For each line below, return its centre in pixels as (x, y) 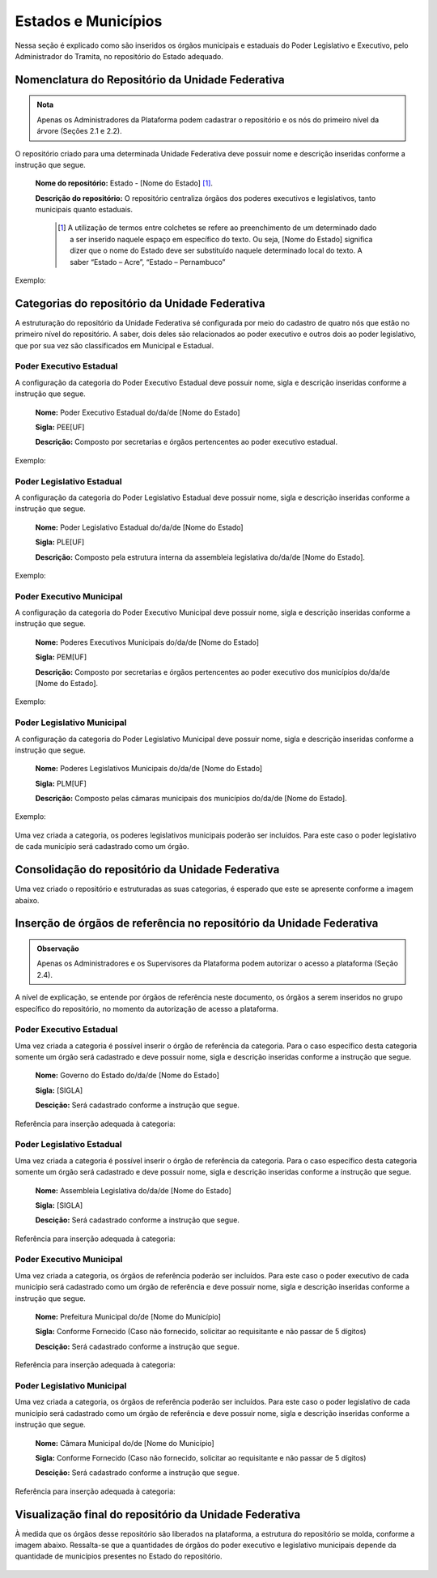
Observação (58, 949)
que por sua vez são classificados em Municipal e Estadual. (115, 345)
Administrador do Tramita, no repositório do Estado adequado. (119, 56)
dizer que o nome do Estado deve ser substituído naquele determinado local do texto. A (216, 250)
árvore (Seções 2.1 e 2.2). (79, 131)
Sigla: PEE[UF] (60, 427)
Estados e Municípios (89, 21)
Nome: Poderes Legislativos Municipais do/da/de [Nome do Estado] (149, 769)
